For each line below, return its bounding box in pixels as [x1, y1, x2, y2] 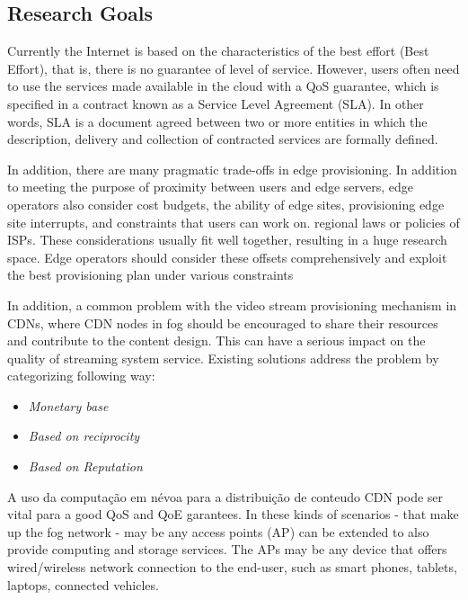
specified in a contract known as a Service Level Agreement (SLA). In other [7, 94, 424, 112]
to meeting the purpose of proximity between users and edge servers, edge [7, 177, 414, 196]
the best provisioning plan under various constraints [7, 265, 294, 284]
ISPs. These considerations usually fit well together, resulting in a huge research [7, 230, 447, 249]
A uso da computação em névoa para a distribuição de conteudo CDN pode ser [7, 487, 444, 506]
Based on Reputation [28, 457, 143, 476]
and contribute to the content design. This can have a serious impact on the [7, 331, 426, 350]
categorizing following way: [7, 366, 155, 385]
